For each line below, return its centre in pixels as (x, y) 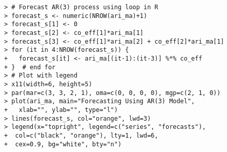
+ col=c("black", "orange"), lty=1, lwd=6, (81, 135)
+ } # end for (30, 67)
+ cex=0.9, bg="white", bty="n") (63, 144)
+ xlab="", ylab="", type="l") (61, 110)
